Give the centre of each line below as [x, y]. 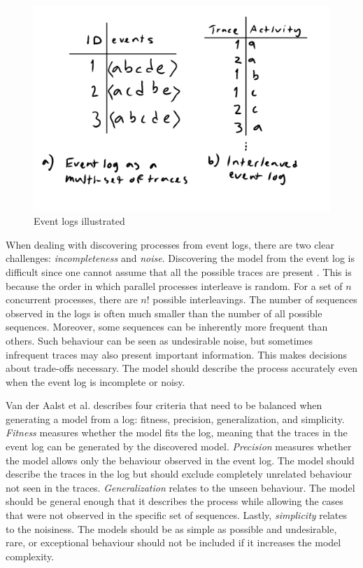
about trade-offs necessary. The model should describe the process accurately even [182, 368]
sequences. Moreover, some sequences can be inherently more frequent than [167, 327]
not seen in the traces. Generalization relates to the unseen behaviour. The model [180, 487]
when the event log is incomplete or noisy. [95, 381]
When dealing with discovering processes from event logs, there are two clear [170, 244]
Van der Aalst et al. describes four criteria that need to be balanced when [164, 405]
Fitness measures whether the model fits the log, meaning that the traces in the [177, 432]
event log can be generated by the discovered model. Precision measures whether [179, 446]
